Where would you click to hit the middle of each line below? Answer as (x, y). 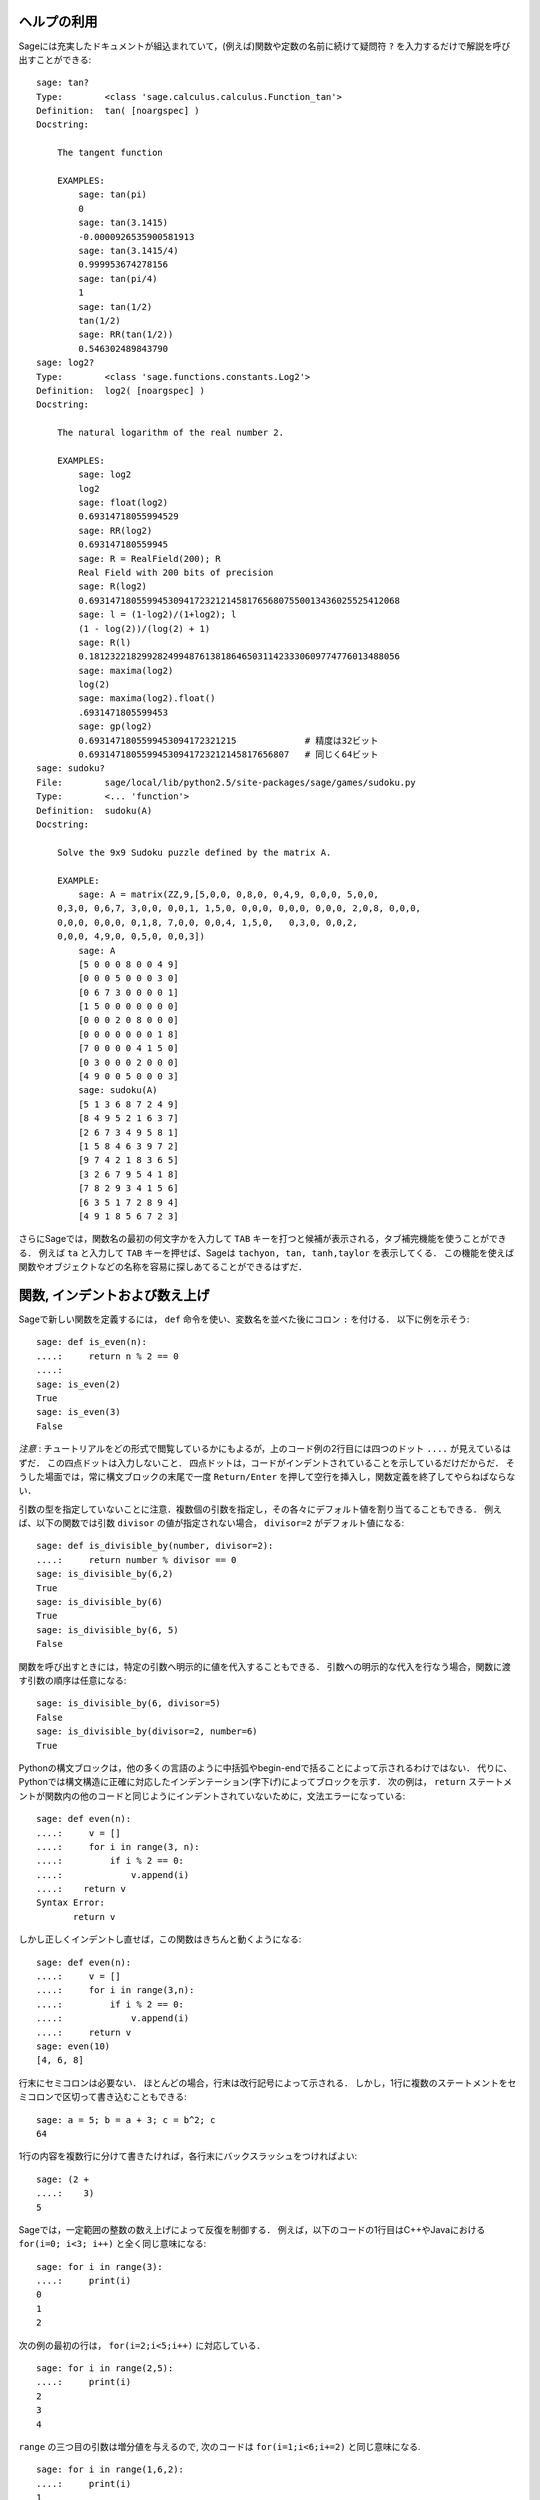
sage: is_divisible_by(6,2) (105, 1574)
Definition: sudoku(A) (94, 810)
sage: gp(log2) (115, 726)
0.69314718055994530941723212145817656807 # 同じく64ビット (228, 754)
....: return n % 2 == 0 (107, 1356)
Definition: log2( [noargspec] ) (120, 390)
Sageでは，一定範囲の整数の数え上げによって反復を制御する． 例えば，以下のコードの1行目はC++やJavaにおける (252, 2229)
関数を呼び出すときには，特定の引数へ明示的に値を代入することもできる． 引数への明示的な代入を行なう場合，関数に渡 (265, 1666)
